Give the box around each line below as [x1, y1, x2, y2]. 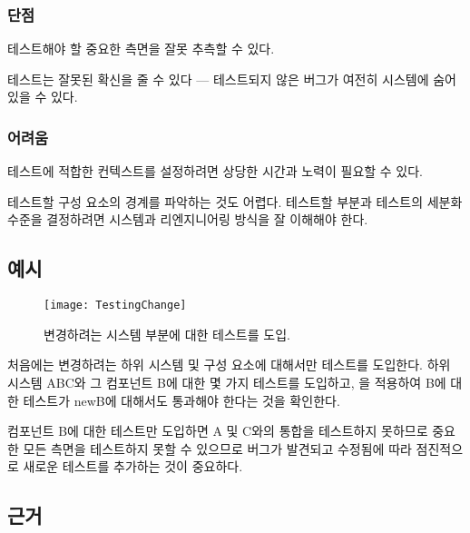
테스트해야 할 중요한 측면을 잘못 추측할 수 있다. [7, 39, 275, 58]
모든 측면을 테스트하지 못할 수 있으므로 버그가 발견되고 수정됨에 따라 [23, 439, 412, 458]
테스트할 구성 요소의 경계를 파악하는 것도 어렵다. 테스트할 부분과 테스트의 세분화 [7, 192, 463, 211]
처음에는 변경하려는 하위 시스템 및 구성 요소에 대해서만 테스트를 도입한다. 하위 [7, 355, 451, 374]
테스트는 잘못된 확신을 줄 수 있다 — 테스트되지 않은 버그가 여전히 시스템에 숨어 [7, 69, 456, 88]
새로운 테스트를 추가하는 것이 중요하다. [23, 457, 243, 476]
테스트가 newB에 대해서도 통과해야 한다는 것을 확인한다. [23, 390, 340, 410]
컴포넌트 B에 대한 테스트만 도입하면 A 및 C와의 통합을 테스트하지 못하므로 [7, 421, 428, 440]
